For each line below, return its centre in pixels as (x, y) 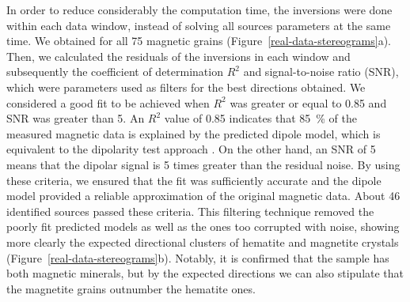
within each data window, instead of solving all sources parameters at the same (199, 25)
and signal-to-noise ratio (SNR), (321, 72)
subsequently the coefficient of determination (115, 72)
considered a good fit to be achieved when (108, 102)
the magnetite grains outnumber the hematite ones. (131, 288)
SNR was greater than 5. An (76, 118)
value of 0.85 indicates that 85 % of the (260, 118)
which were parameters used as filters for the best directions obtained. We (186, 87)
